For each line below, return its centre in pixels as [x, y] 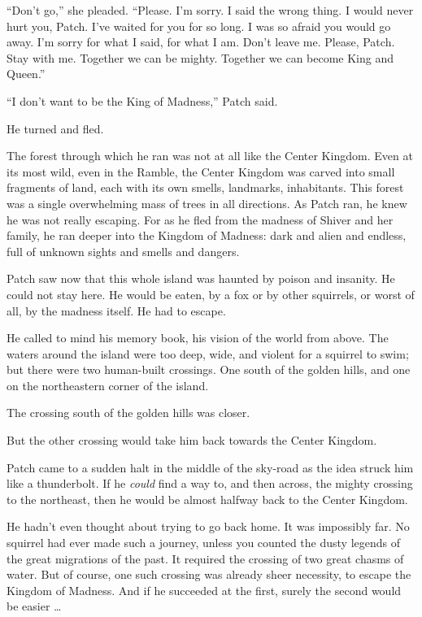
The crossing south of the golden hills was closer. [128, 413]
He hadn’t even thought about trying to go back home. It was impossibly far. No [208, 526]
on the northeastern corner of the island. [108, 385]
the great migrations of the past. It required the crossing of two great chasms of [205, 558]
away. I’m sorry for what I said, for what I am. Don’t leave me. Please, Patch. [201, 42]
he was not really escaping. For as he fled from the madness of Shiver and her [200, 219]
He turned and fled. [55, 128]
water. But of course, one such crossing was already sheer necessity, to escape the [209, 574]
